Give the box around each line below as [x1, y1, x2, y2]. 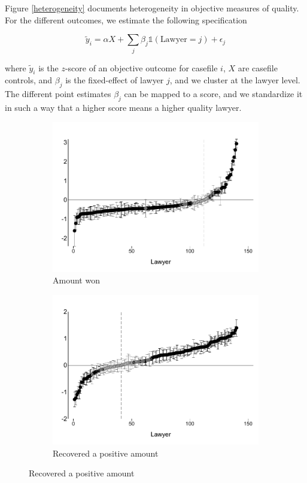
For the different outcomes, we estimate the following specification [5, 13, 247, 26]
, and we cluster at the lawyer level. [169, 74, 300, 86]
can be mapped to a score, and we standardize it [124, 87, 303, 100]
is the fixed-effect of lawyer [65, 74, 164, 86]
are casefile [238, 61, 278, 74]
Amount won [53, 274, 100, 286]
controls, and [5, 74, 53, 86]
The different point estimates [5, 87, 111, 100]
